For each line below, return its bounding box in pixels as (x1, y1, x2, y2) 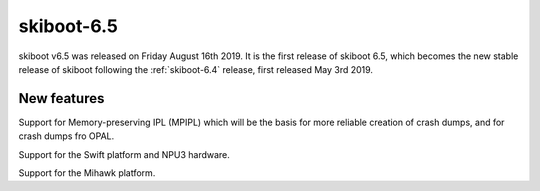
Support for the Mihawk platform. (18, 167, 156, 179)
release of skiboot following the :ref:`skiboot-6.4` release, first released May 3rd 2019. (18, 63, 374, 75)
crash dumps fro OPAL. (18, 130, 115, 142)
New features (18, 90, 105, 107)
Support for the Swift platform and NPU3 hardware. (18, 148, 230, 160)
